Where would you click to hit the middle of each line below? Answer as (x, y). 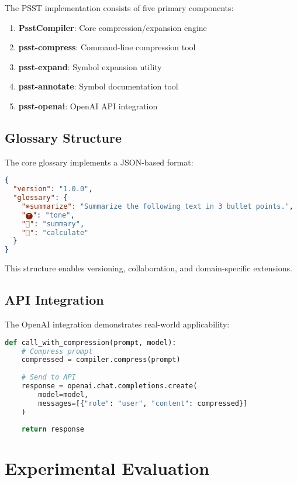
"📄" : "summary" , (53, 224)
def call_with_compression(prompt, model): (91, 342)
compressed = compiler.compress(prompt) (101, 360)
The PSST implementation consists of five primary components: (119, 8)
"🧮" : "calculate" (55, 232)
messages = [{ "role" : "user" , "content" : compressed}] (143, 403)
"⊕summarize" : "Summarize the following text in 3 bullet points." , (158, 206)
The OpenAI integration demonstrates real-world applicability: (117, 324)
